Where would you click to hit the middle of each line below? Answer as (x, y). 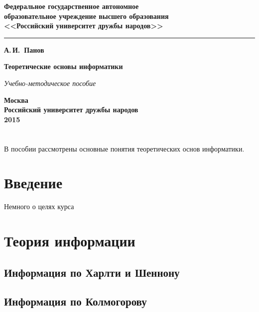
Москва (16, 100)
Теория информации (70, 241)
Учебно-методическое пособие (50, 83)
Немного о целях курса (39, 206)
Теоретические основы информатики (64, 66)
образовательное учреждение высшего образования (86, 16)
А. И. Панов (24, 49)
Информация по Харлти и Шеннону (92, 272)
